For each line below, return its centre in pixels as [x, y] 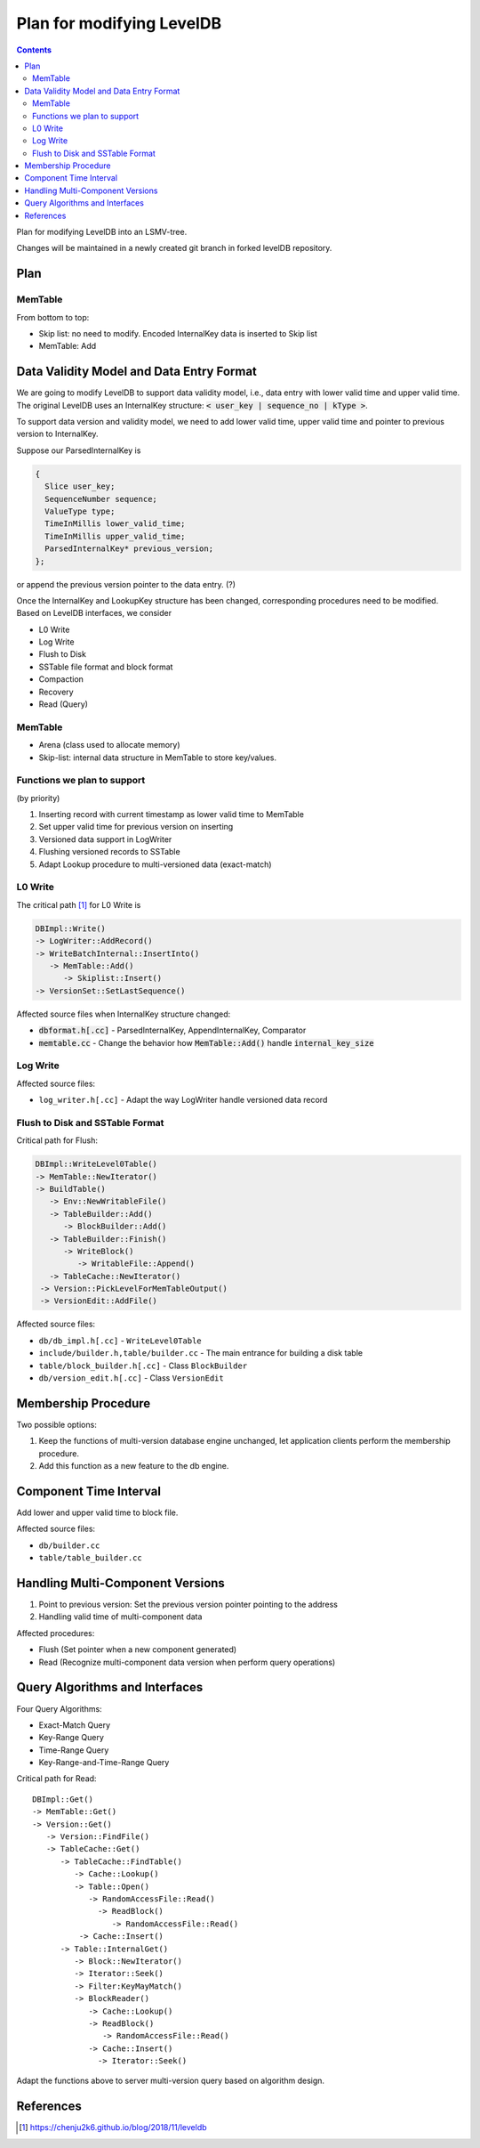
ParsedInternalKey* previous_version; [129, 549]
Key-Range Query [71, 1738]
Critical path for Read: [56, 1779]
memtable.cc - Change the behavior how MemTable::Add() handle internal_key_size [206, 1042]
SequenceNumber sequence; [101, 499]
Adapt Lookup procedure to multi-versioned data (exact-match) [155, 864]
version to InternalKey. [57, 434]
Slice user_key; [80, 486]
